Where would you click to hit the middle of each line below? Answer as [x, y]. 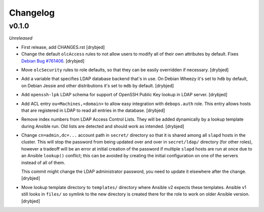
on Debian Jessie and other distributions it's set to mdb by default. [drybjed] [98, 85]
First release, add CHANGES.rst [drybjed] [63, 47]
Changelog [32, 13]
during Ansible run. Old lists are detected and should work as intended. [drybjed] [103, 126]
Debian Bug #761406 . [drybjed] [53, 61]
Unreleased [21, 38]
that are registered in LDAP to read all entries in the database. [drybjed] [93, 110]
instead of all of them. [43, 162]
